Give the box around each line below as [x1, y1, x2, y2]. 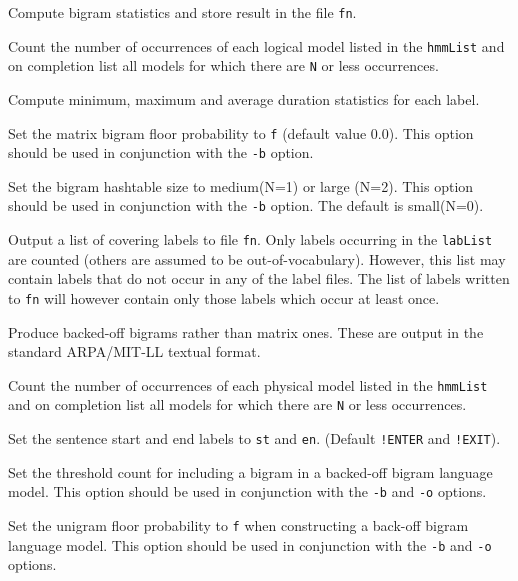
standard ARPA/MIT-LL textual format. [8, 341, 261, 362]
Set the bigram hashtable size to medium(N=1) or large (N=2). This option [8, 175, 474, 196]
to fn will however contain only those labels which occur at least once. [8, 287, 440, 308]
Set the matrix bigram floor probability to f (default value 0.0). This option [8, 122, 474, 143]
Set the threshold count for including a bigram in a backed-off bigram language [8, 461, 493, 482]
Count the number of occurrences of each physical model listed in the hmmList [8, 374, 488, 395]
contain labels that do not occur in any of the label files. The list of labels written [8, 268, 510, 289]
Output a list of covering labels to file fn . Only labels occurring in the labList [8, 229, 493, 250]
